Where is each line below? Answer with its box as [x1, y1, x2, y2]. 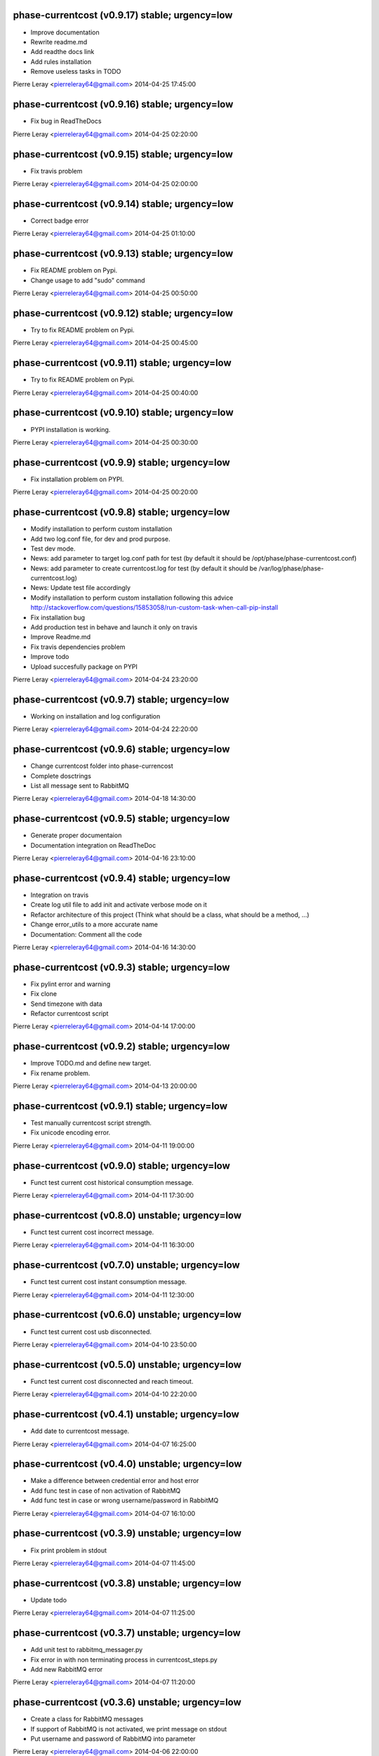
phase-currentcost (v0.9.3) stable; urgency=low [13, 961, 230, 973]
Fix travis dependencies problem [30, 643, 126, 651]
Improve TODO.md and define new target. [30, 1059, 152, 1068]
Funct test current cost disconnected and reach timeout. [30, 1377, 194, 1385]
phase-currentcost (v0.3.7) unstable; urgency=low [13, 1627, 241, 1639]
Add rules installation [30, 57, 92, 66]
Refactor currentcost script [30, 1009, 109, 1018]
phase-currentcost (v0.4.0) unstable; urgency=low [13, 1458, 242, 1470]
